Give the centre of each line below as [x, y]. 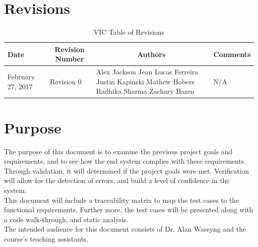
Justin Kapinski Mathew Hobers [145, 81]
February [21, 76]
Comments [232, 54]
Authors [151, 54]
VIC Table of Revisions [129, 32]
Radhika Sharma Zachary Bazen [145, 91]
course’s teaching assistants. [46, 238]
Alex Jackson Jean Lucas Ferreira [147, 72]
